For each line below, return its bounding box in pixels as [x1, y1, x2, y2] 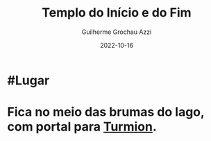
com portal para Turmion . [7, 119, 158, 135]
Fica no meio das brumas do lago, [7, 104, 205, 120]
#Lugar [7, 73, 50, 88]
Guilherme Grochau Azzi [81, 28, 152, 36]
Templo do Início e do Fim [41, 5, 192, 21]
